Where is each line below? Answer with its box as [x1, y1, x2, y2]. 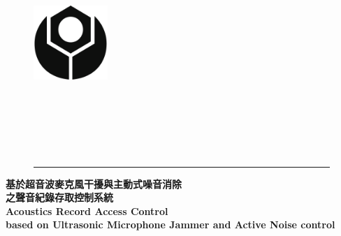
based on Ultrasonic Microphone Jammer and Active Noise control [6, 217, 335, 232]
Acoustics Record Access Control [6, 203, 168, 218]
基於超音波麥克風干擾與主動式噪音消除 [6, 176, 182, 191]
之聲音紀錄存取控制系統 [6, 190, 113, 205]
